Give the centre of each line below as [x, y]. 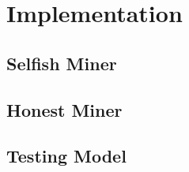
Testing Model [66, 156]
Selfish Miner [62, 63]
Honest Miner [64, 109]
